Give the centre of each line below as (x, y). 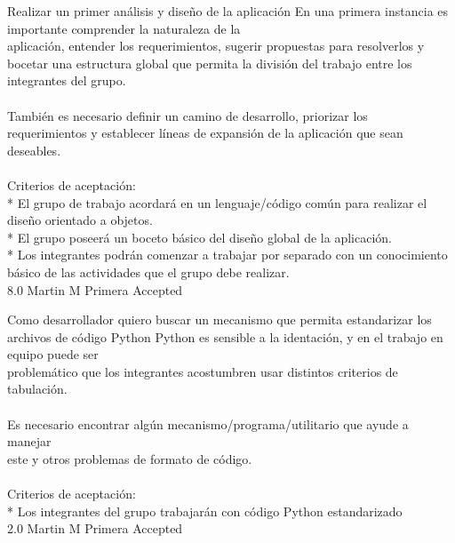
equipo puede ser (53, 354)
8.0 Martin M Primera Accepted (95, 289)
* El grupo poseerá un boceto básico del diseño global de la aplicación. (200, 237)
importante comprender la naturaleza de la (124, 28)
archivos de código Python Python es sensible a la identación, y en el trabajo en (225, 336)
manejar (29, 441)
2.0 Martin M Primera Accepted (95, 528)
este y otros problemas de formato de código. (130, 458)
